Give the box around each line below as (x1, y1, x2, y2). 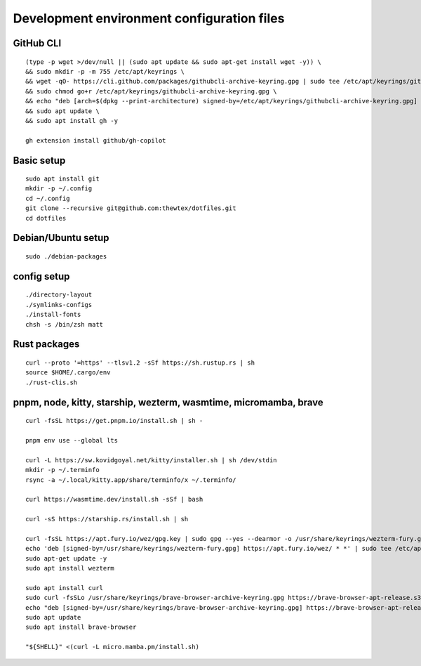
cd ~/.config (25, 194, 70, 202)
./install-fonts (25, 311, 81, 319)
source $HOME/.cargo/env (25, 369, 111, 377)
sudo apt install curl (25, 584, 104, 592)
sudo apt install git (25, 175, 100, 183)
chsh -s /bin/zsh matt (25, 320, 104, 328)
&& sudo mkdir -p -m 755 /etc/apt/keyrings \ (25, 67, 185, 75)
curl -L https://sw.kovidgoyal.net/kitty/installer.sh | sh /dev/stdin (25, 456, 277, 464)
